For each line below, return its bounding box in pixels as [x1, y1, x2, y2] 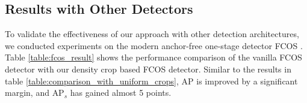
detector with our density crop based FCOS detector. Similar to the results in [5, 62, 291, 75]
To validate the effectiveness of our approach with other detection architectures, [5, 28, 299, 40]
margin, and [5, 86, 49, 99]
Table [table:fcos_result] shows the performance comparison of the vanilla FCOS [5, 51, 302, 63]
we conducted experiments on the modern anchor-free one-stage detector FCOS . [5, 39, 303, 51]
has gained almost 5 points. [70, 86, 172, 99]
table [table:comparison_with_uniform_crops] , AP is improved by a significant [5, 74, 298, 87]
